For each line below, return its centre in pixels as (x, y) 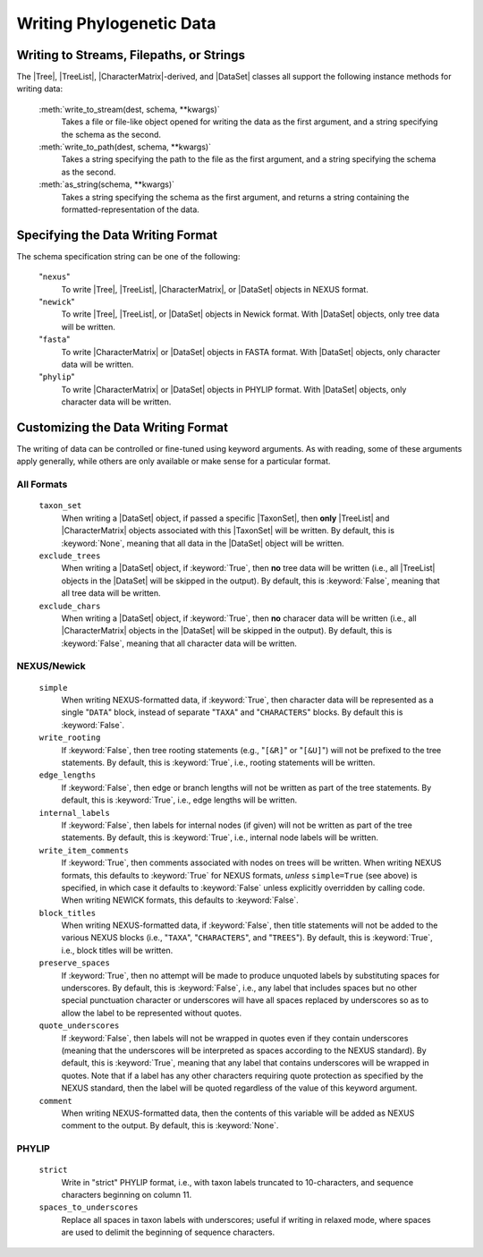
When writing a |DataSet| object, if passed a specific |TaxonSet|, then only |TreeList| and (225, 518)
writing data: (39, 89)
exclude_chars (70, 606)
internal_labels (75, 813)
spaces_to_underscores (89, 1207)
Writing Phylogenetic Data (116, 23)
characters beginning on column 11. (127, 1195)
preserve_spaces (75, 963)
